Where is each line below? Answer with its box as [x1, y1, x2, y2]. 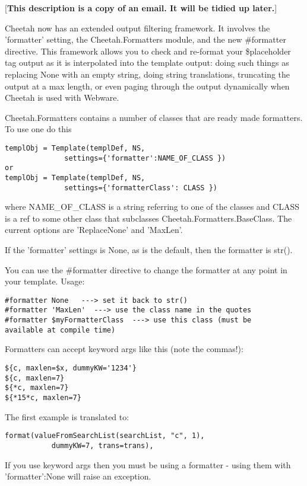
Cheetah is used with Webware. [5, 91, 119, 104]
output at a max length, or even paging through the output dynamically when [5, 79, 290, 92]
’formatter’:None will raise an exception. [5, 470, 151, 482]
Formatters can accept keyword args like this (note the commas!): [5, 343, 243, 355]
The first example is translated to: [5, 410, 129, 423]
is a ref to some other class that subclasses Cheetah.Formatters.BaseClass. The [5, 212, 292, 224]
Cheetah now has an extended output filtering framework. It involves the [5, 21, 270, 34]
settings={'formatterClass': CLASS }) [64, 183, 217, 192]
